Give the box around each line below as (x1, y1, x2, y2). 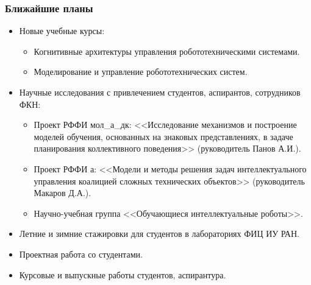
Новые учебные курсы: (19, 24, 105, 37)
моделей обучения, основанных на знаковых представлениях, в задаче (34, 130, 293, 142)
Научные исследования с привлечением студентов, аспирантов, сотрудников (19, 86, 301, 98)
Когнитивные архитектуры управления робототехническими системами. (34, 44, 300, 57)
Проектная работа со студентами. (19, 247, 143, 260)
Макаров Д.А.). (34, 186, 91, 199)
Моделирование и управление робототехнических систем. (34, 65, 248, 78)
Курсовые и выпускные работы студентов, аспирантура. (19, 268, 226, 281)
